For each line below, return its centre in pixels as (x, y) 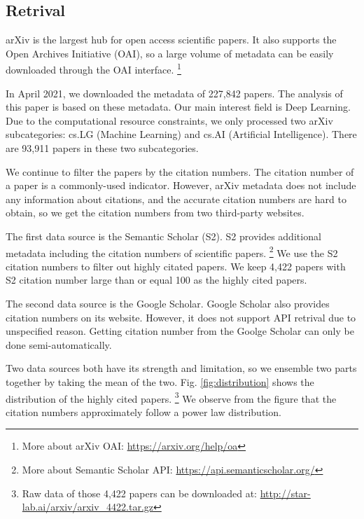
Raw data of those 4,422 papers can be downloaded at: (140, 493)
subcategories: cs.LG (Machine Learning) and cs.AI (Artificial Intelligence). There (181, 134)
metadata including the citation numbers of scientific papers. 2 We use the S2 (172, 251)
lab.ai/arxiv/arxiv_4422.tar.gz (88, 507)
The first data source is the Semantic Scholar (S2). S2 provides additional (163, 236)
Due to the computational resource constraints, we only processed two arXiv (169, 120)
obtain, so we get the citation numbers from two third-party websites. (155, 213)
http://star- (285, 493)
